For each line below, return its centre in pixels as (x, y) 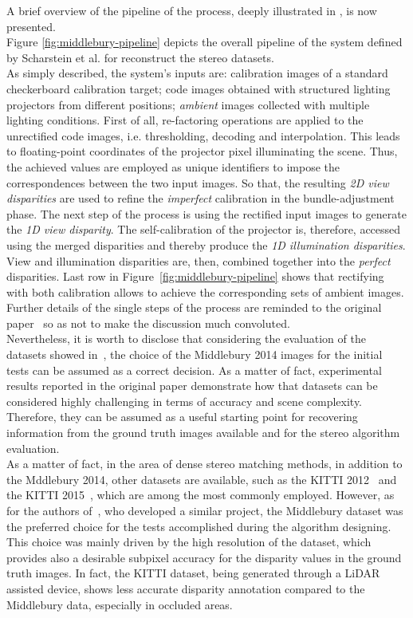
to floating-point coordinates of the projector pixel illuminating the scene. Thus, (202, 151)
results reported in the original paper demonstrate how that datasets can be (192, 386)
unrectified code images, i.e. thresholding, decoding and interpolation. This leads (203, 135)
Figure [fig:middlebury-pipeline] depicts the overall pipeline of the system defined (205, 42)
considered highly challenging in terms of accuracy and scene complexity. (185, 401)
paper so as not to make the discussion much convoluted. (148, 323)
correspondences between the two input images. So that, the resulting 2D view (198, 182)
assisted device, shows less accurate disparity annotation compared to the (186, 588)
